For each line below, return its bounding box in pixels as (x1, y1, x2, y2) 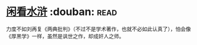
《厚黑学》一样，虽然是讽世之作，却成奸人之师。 (6, 32, 124, 39)
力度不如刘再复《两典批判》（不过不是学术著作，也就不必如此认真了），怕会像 (6, 25, 191, 32)
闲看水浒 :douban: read (6, 5, 117, 18)
